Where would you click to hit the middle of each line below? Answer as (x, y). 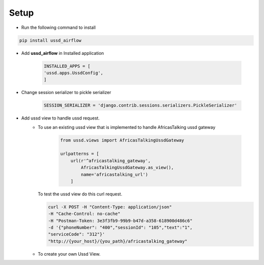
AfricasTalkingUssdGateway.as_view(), (127, 168)
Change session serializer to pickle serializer (66, 93)
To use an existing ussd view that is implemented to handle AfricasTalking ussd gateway (127, 127)
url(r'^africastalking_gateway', (111, 161)
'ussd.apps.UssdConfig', (74, 73)
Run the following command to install (58, 27)
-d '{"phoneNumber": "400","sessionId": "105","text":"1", (120, 228)
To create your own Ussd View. (69, 254)
